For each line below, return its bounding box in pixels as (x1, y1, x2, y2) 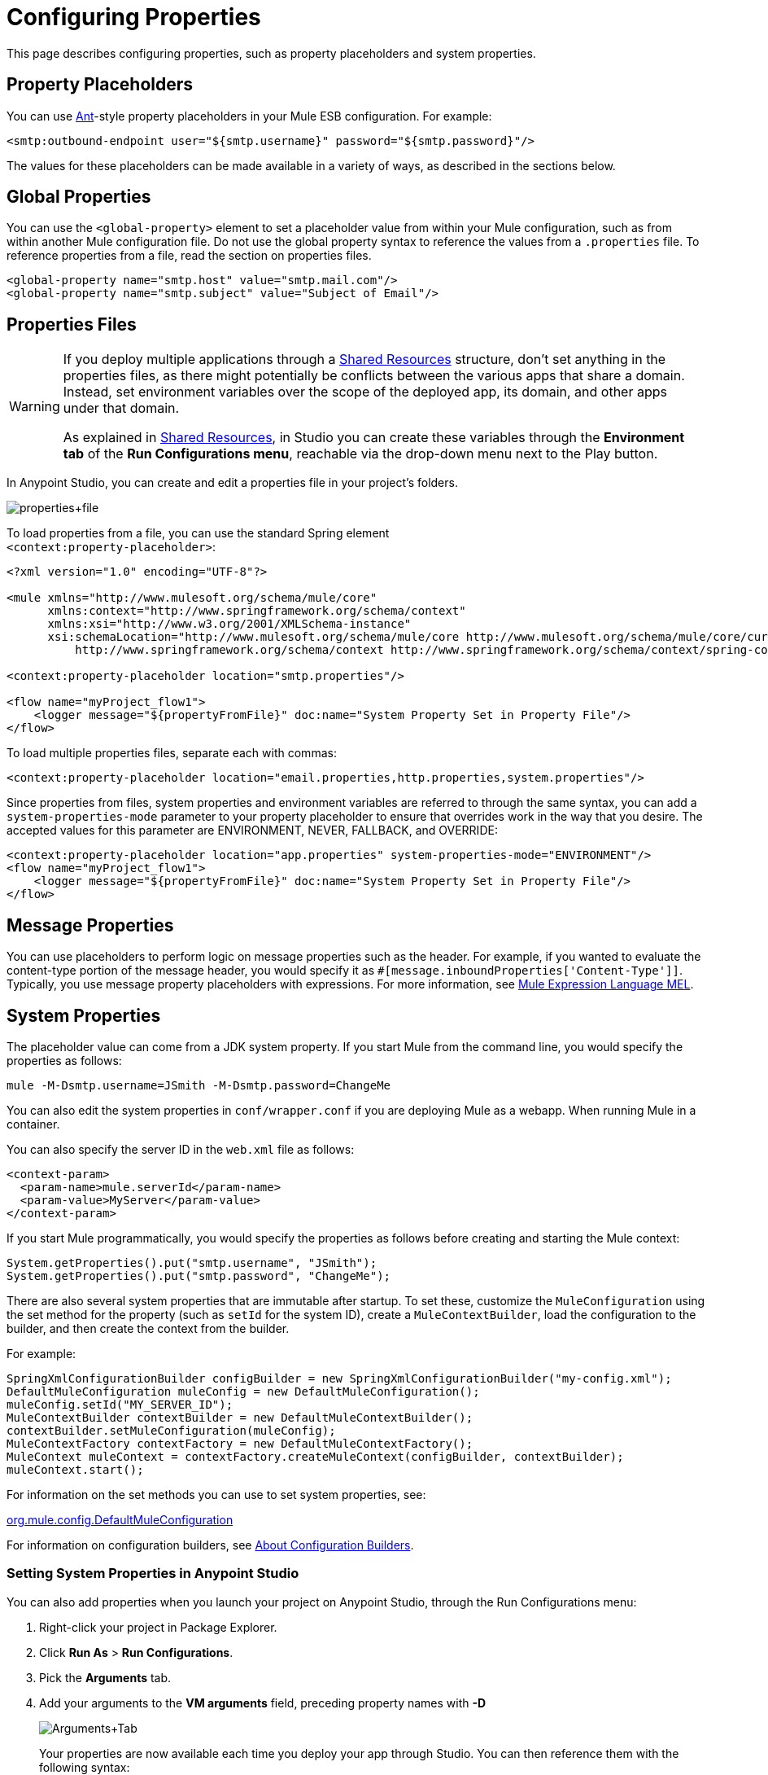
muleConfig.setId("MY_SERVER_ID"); (7, 1397, 233, 1411)
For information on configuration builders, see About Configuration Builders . (7, 1537, 414, 1552)
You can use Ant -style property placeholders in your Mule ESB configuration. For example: (7, 108, 492, 123)
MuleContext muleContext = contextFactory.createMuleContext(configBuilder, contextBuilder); (7, 1449, 624, 1463)
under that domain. (63, 400, 180, 417)
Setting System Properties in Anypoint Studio (7, 1565, 299, 1582)
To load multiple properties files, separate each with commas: (7, 746, 337, 760)
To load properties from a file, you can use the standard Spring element (7, 526, 390, 541)
